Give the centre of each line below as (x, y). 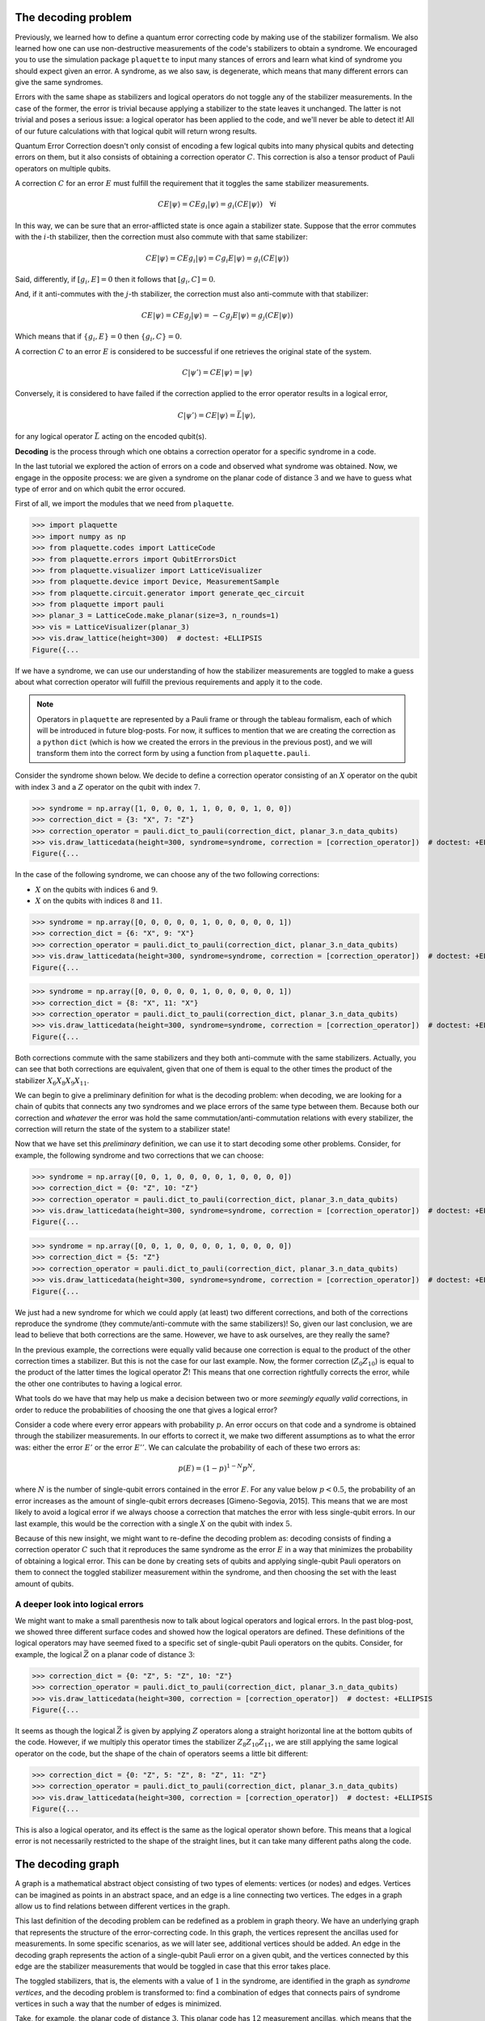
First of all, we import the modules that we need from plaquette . (124, 504)
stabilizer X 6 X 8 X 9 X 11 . (52, 1081)
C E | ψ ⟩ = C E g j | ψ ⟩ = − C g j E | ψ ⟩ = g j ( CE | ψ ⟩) (217, 316)
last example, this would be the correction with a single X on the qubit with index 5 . (154, 1523)
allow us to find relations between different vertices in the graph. (122, 1906)
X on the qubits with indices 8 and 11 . (99, 901)
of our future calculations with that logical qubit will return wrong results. (136, 131)
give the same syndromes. (59, 82)
